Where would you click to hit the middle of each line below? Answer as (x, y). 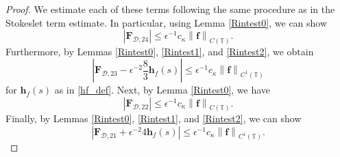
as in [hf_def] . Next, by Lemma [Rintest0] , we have (162, 90)
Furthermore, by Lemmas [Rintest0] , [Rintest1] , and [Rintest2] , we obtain (160, 51)
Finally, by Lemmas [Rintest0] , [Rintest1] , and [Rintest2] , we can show (154, 118)
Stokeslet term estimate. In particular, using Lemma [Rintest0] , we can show (167, 22)
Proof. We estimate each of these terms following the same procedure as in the (170, 9)
